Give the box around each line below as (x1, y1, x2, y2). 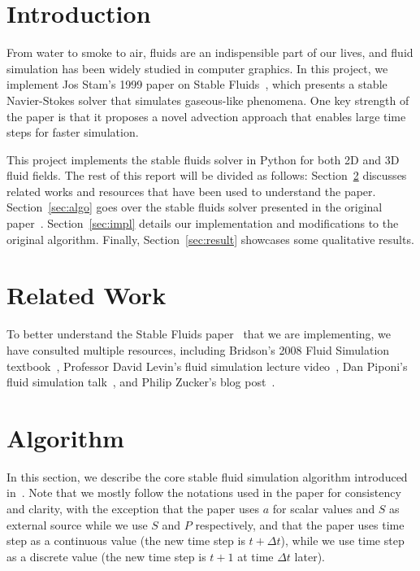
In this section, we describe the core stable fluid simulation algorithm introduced (6, 468, 408, 485)
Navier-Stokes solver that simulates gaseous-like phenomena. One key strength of (6, 91, 409, 108)
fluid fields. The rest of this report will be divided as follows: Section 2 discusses (6, 167, 407, 184)
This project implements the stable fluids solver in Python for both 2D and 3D (6, 150, 400, 168)
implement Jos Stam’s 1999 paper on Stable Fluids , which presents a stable (6, 76, 388, 93)
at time (237, 547, 274, 564)
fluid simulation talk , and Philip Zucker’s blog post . (6, 373, 275, 390)
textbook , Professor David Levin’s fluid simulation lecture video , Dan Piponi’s (6, 357, 408, 374)
